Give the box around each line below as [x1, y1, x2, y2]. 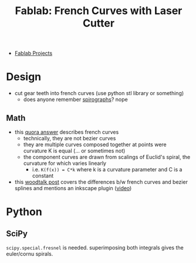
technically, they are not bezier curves [23, 134, 116, 141]
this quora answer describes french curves [14, 128, 119, 136]
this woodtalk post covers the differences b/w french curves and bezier [14, 178, 188, 186]
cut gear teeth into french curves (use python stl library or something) [14, 90, 184, 97]
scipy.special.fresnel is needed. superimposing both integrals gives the [6, 244, 184, 251]
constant [32, 172, 54, 179]
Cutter [82, 16, 115, 30]
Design [6, 70, 42, 83]
